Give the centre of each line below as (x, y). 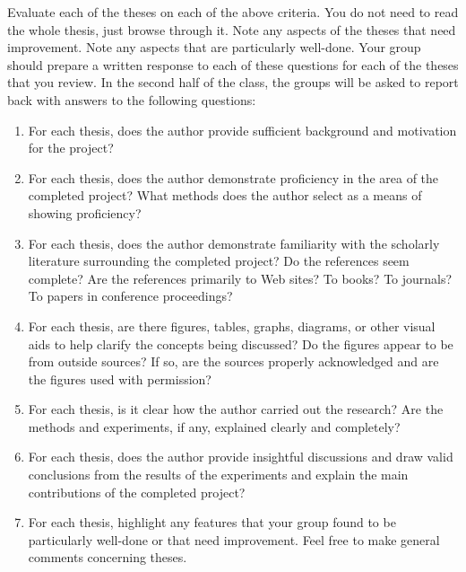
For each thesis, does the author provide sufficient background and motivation (242, 130)
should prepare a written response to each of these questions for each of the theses (233, 64)
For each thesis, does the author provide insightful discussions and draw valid (241, 457)
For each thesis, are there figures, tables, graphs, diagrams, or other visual (232, 326)
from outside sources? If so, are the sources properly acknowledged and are (233, 361)
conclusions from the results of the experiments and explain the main (218, 475)
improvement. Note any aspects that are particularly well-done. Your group (214, 47)
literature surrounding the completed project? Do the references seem (219, 261)
